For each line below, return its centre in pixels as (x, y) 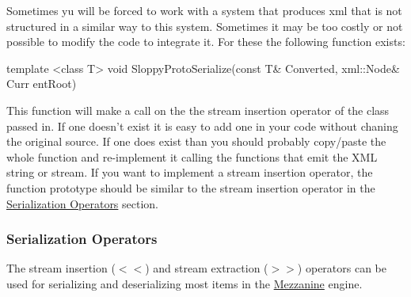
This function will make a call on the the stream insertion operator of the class (198, 110)
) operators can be (342, 268)
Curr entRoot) (42, 84)
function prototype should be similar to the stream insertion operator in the (191, 187)
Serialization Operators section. (83, 203)
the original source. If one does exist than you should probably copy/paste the (196, 141)
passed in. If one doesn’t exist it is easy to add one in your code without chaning (202, 126)
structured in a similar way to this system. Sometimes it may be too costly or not (205, 26)
